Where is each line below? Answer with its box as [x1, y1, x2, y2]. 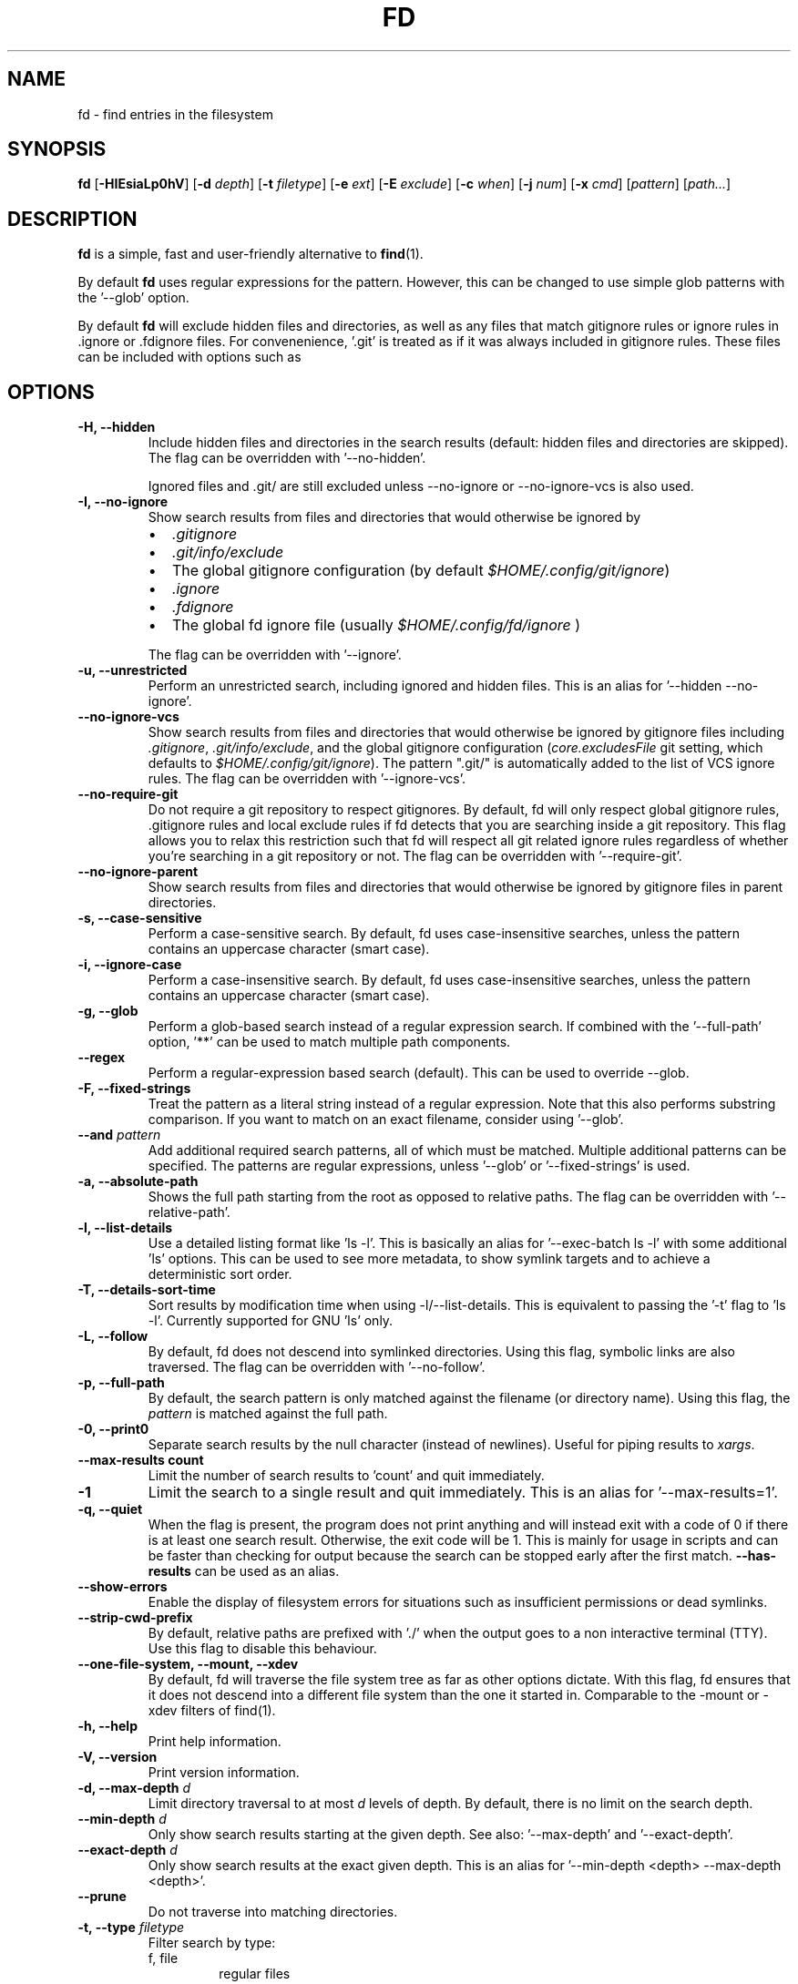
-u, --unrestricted [77, 662, 188, 679]
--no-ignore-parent [77, 864, 199, 880]
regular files [219, 1966, 291, 1982]
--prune [77, 1888, 127, 1905]
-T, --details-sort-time [77, 1282, 216, 1298]
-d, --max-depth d [77, 1780, 191, 1796]
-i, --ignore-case [77, 956, 182, 973]
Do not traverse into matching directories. [148, 1904, 398, 1920]
